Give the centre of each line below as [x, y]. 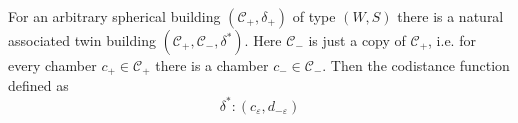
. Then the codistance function [416, 65]
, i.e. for [452, 40]
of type [314, 16]
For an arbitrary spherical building [114, 16]
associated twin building [82, 40]
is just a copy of [357, 40]
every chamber [52, 65]
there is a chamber [212, 65]
